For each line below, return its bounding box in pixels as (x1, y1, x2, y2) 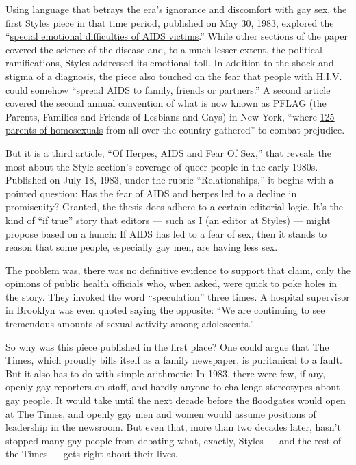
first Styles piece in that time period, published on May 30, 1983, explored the (5, 15, 334, 29)
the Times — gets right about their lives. (5, 447, 178, 461)
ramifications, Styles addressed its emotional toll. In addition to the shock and (5, 55, 334, 70)
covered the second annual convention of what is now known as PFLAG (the (5, 96, 327, 110)
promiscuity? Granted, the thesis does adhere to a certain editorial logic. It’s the (5, 199, 343, 214)
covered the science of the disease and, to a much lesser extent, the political (5, 42, 322, 56)
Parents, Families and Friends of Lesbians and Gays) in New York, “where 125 (5, 109, 335, 123)
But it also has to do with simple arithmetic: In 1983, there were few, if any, (5, 366, 326, 380)
